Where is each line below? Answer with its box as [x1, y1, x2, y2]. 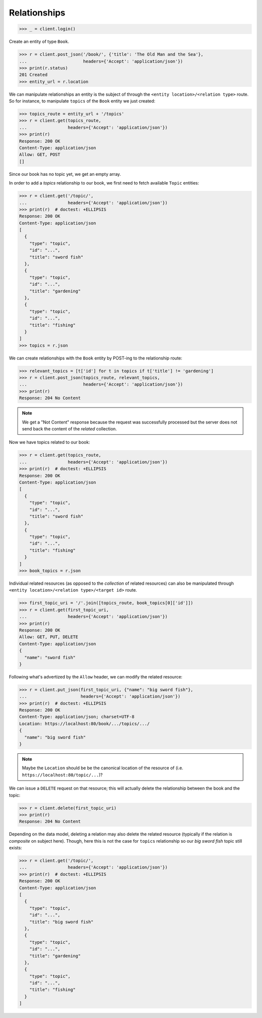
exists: [9, 845, 22, 851]
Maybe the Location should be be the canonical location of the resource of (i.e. [22, 765, 183, 771]
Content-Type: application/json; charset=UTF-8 [19, 714, 134, 720]
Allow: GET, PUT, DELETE [19, 634, 79, 640]
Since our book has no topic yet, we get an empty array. [9, 171, 121, 177]
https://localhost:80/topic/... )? [22, 772, 103, 778]
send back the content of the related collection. [22, 426, 117, 432]
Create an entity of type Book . [9, 39, 69, 45]
